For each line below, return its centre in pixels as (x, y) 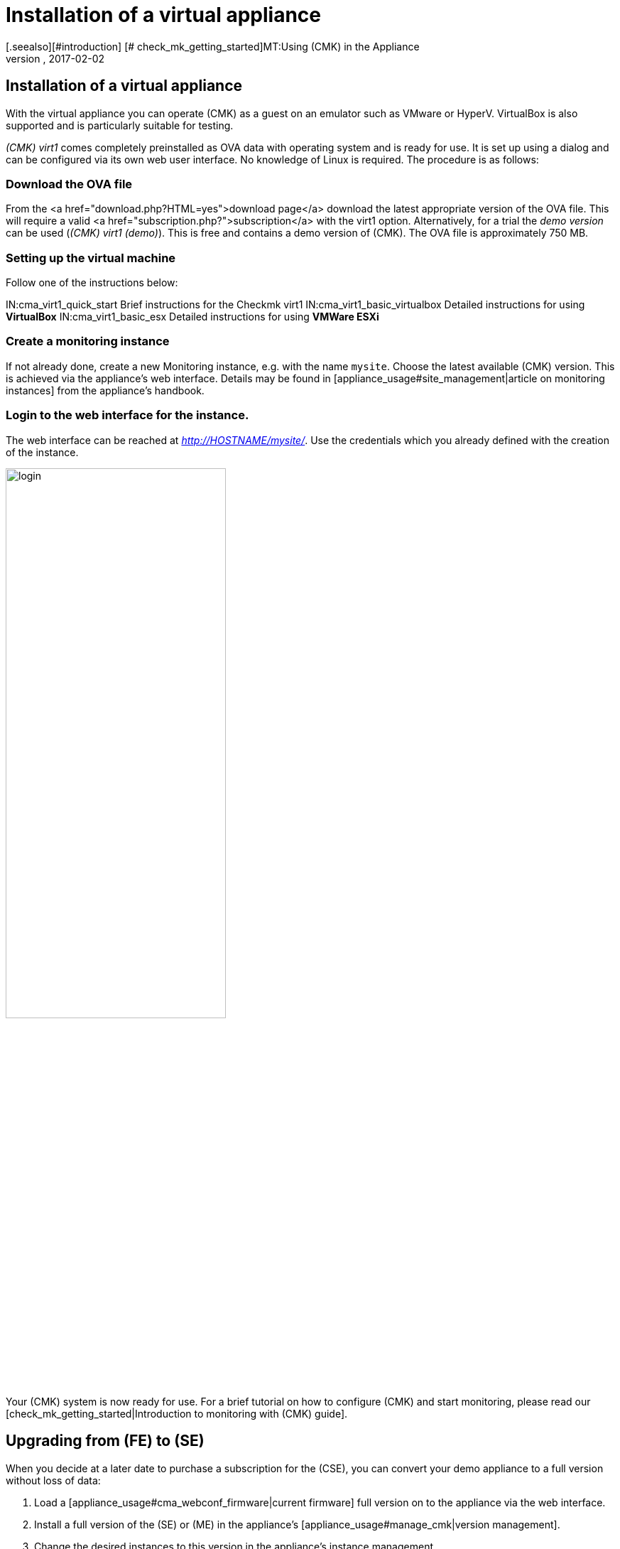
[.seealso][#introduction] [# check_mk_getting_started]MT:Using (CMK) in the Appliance (213, 46)
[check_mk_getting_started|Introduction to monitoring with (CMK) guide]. (177, 1413)
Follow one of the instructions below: (92, 283)
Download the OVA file (69, 184)
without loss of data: (53, 1480)
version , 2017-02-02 (55, 58)
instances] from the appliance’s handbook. (105, 390)
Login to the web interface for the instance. (127, 415)
